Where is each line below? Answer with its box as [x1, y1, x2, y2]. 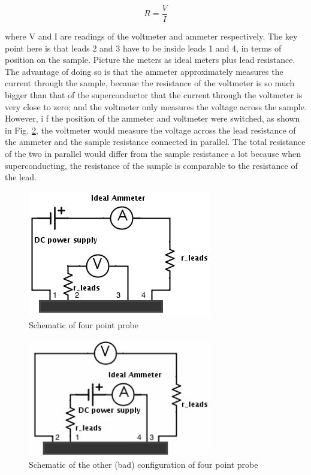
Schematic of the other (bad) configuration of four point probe [29, 458, 258, 470]
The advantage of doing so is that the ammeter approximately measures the [5, 65, 283, 77]
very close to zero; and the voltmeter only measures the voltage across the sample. [5, 100, 307, 113]
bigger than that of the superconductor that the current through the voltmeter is [5, 89, 303, 101]
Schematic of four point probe [29, 318, 138, 331]
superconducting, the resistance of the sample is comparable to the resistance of [5, 159, 298, 171]
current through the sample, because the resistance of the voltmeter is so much [5, 77, 295, 89]
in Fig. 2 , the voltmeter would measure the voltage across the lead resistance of [5, 123, 296, 136]
